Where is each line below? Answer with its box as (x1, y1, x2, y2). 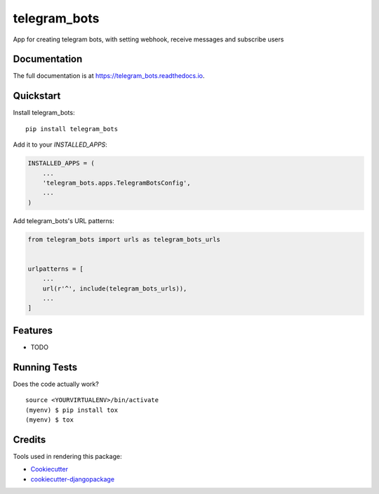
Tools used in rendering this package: (13, 452, 122, 460)
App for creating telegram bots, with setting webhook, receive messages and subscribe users (13, 35, 284, 44)
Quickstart (13, 90, 61, 102)
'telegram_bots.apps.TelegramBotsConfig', (42, 179, 191, 187)
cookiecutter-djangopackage (30, 474, 115, 483)
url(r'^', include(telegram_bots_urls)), (42, 284, 187, 293)
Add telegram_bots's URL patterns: (13, 216, 115, 225)
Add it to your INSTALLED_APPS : (13, 140, 108, 149)
